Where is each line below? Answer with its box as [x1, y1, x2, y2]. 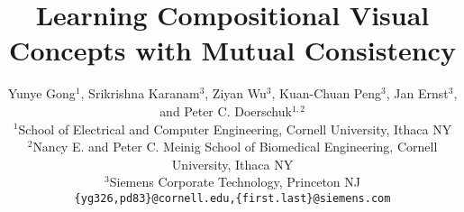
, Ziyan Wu [205, 84, 267, 103]
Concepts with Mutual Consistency [9, 32, 456, 69]
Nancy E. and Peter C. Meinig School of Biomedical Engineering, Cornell [32, 137, 438, 156]
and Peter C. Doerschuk [159, 101, 292, 120]
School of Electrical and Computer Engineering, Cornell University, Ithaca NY [18, 119, 452, 138]
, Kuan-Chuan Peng [271, 84, 382, 103]
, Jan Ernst [386, 84, 449, 103]
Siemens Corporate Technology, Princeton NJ [109, 172, 360, 191]
